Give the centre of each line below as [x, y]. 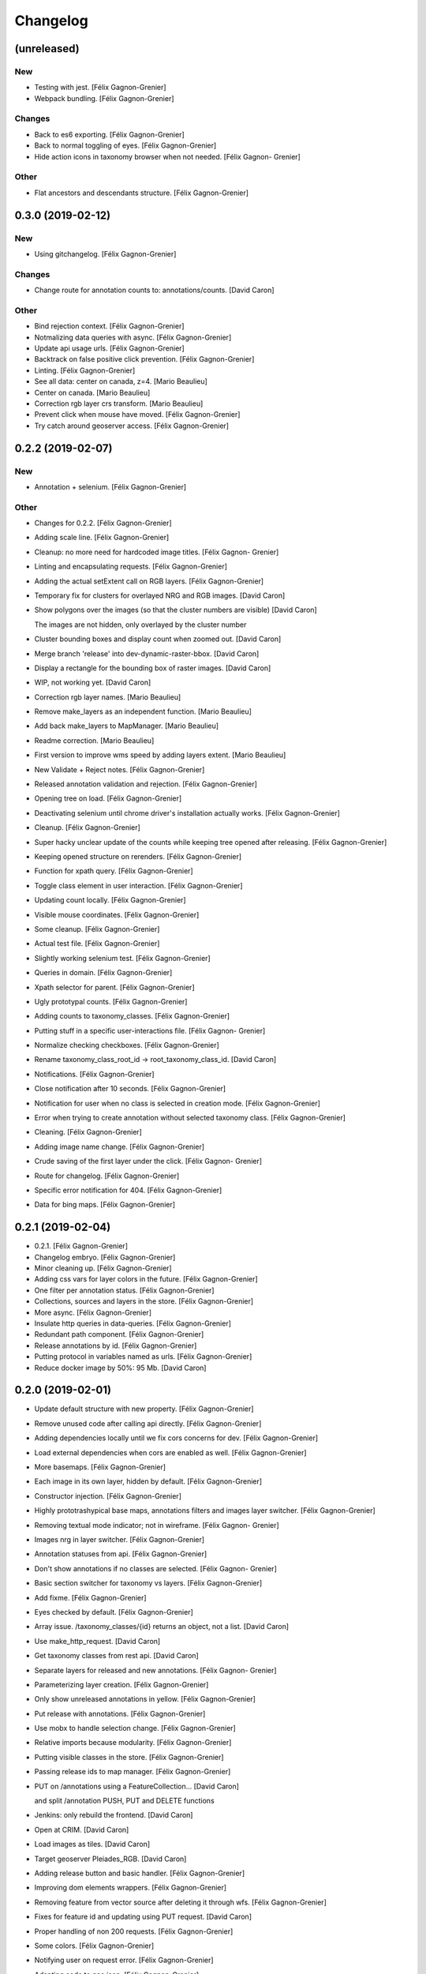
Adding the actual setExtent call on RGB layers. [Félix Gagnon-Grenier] [149, 581]
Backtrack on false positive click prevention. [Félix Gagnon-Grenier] [144, 359]
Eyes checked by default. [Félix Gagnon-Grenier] [114, 1612]
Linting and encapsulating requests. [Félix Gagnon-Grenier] [131, 567]
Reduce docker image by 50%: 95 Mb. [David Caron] [120, 1368]
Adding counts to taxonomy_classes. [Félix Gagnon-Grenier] [132, 1016]
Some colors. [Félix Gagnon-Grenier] [94, 1946]
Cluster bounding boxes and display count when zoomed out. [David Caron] [158, 639]
